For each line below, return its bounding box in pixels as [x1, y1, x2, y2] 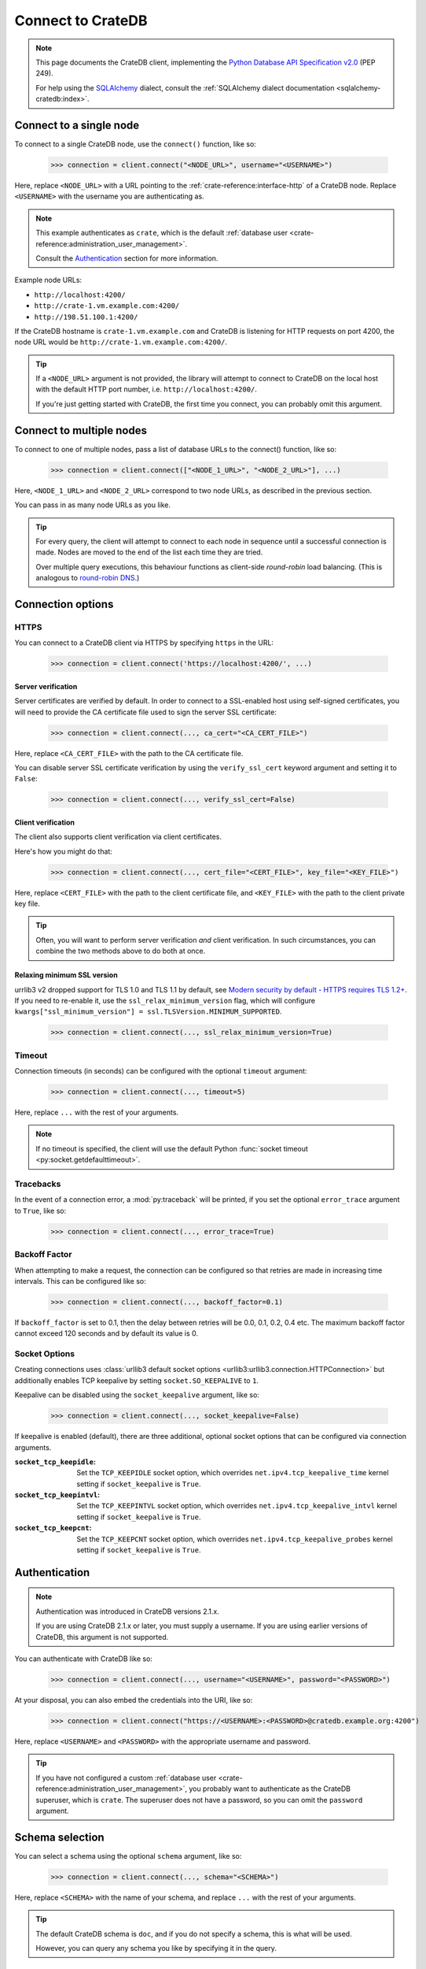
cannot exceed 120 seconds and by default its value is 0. [14, 1329, 199, 1338]
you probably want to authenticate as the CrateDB [189, 1784, 351, 1793]
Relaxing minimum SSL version [14, 970, 118, 980]
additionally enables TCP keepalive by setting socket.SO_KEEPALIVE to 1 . [14, 1375, 259, 1385]
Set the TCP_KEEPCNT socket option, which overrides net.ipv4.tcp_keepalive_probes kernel [76, 1534, 393, 1544]
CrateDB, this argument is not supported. [35, 1632, 169, 1641]
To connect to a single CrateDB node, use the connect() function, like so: [14, 139, 257, 149]
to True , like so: [14, 1206, 67, 1215]
